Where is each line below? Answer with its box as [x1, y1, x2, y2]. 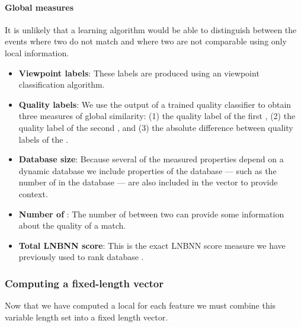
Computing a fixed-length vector [5, 275, 164, 290]
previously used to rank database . [18, 251, 144, 263]
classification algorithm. [18, 78, 105, 91]
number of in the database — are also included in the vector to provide [18, 176, 278, 188]
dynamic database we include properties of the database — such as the [18, 164, 277, 177]
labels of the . [18, 133, 69, 145]
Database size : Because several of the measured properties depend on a [18, 153, 284, 165]
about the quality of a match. [18, 219, 126, 232]
